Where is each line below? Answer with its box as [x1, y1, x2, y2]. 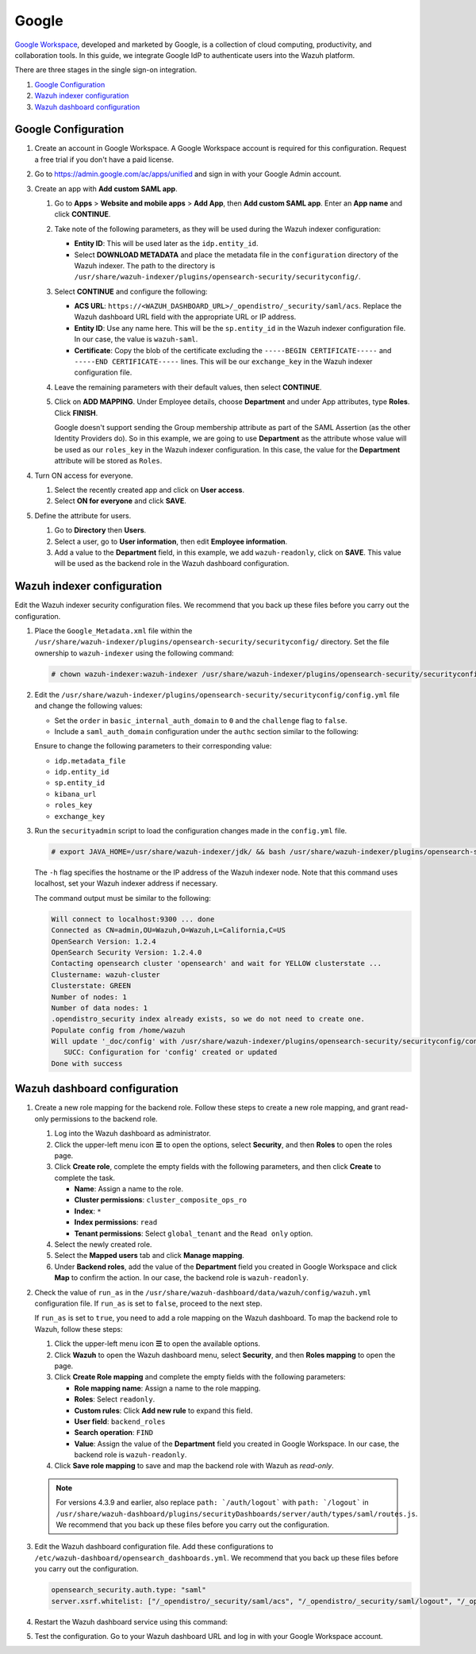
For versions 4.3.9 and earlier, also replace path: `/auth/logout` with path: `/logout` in [56, 1498, 369, 1507]
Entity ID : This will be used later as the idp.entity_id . [74, 239, 259, 248]
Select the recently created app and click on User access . [54, 485, 245, 494]
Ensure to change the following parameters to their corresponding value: [34, 741, 272, 751]
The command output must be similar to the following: [34, 893, 212, 902]
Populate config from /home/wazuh [51, 1025, 186, 1035]
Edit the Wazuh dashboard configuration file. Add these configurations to [34, 1542, 274, 1552]
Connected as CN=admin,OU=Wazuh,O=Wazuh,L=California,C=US [51, 925, 286, 935]
